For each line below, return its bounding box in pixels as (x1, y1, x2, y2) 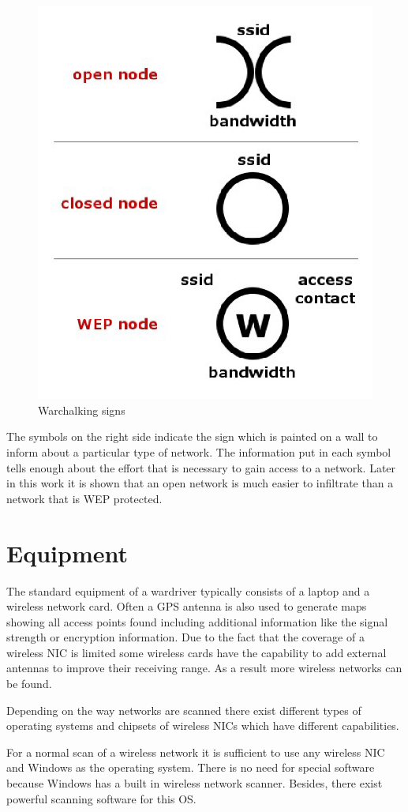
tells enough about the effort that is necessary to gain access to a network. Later (6, 459, 396, 476)
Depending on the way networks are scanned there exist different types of (6, 701, 361, 718)
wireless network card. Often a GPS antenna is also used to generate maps (6, 598, 367, 615)
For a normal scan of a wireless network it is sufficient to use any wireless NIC (6, 743, 385, 760)
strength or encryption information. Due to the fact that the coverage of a (6, 629, 365, 645)
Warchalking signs (38, 401, 125, 418)
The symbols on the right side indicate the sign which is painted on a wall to (6, 428, 378, 445)
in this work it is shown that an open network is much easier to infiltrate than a (6, 475, 394, 491)
